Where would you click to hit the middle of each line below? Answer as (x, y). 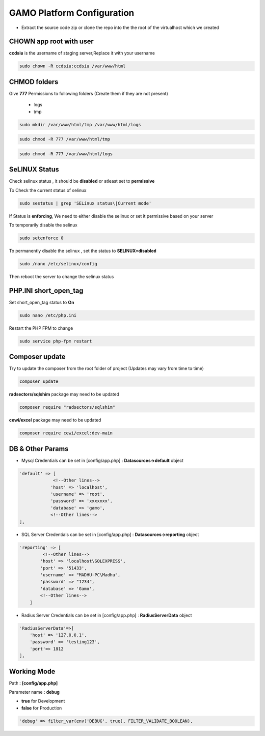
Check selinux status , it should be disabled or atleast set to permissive (82, 181)
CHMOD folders (34, 82)
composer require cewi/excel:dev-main (66, 433)
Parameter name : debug (34, 692)
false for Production (42, 708)
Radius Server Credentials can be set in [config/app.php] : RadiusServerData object (107, 615)
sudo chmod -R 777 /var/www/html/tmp (65, 139)
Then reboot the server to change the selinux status (62, 277)
